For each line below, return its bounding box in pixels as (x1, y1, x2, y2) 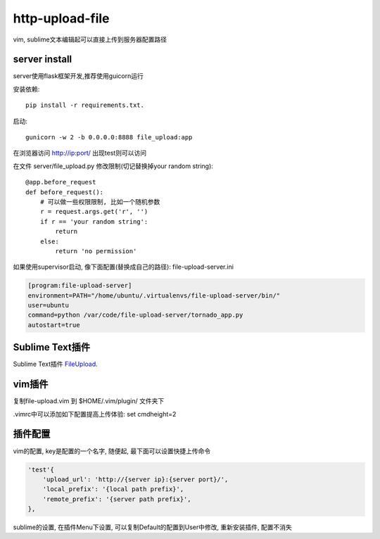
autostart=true (27, 321, 80, 329)
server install (13, 53, 72, 65)
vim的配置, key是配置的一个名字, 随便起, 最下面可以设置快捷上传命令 (13, 447, 211, 455)
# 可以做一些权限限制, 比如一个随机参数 (39, 198, 160, 205)
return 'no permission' (55, 247, 137, 255)
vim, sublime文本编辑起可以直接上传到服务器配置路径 (13, 35, 167, 44)
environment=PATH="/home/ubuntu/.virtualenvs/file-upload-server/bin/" (27, 291, 281, 299)
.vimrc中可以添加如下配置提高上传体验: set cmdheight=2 (13, 410, 177, 418)
